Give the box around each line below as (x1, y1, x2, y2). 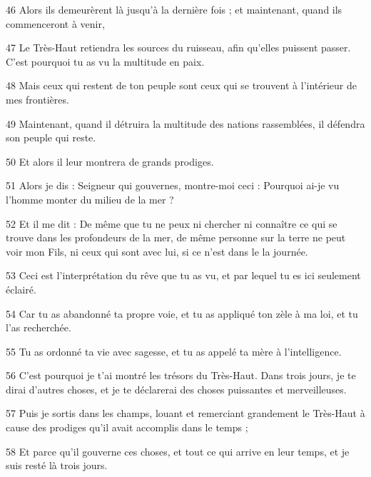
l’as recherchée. (6, 320, 71, 335)
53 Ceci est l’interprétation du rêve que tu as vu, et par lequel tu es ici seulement (6, 268, 361, 283)
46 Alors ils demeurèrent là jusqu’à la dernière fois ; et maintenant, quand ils (6, 2, 342, 16)
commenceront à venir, (6, 16, 105, 31)
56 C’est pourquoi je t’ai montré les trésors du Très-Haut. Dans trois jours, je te (6, 368, 356, 383)
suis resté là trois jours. (6, 458, 108, 473)
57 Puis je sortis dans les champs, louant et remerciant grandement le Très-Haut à (6, 406, 365, 421)
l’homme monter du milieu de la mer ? (6, 191, 174, 206)
